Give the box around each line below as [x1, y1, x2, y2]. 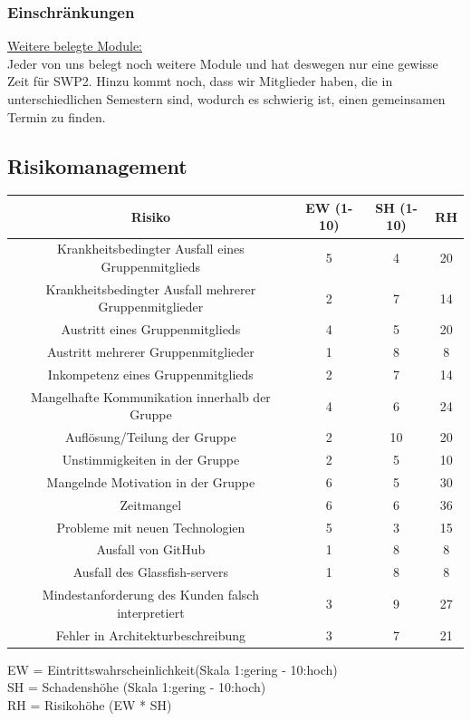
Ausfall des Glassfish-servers [72, 562, 229, 582]
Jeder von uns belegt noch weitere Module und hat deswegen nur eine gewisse [7, 53, 438, 72]
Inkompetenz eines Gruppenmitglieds [47, 364, 254, 383]
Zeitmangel [120, 495, 182, 514]
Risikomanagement [7, 151, 187, 179]
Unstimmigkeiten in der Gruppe [62, 450, 240, 469]
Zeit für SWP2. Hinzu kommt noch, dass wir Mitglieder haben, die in [7, 72, 393, 91]
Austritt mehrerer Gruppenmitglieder [47, 342, 255, 361]
